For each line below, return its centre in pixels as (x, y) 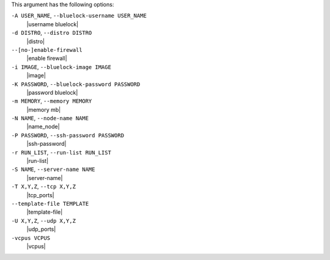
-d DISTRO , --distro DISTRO (52, 33)
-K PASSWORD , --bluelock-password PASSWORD (76, 84)
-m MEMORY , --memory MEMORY (52, 101)
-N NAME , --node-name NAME (50, 118)
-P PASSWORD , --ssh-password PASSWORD (68, 135)
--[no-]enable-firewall (47, 50)
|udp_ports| (41, 229)
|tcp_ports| (40, 195)
